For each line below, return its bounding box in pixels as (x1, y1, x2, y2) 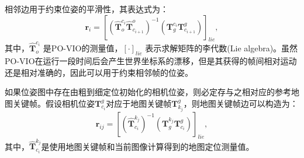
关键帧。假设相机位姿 (12, 97, 95, 109)
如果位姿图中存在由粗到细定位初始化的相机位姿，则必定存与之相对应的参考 (5, 86, 291, 98)
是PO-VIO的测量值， (43, 42, 123, 54)
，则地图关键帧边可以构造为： (183, 97, 298, 109)
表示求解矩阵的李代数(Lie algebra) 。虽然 (145, 42, 298, 54)
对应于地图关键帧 (106, 97, 172, 109)
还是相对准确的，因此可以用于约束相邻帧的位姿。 (5, 66, 193, 78)
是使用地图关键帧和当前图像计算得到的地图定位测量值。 (41, 140, 254, 152)
